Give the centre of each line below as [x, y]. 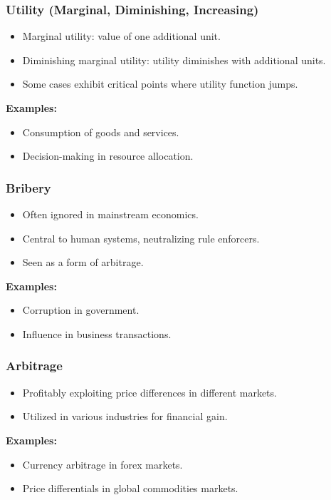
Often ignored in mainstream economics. [110, 214]
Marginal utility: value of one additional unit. [121, 36]
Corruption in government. [81, 310]
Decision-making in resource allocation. [108, 156]
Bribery [28, 187]
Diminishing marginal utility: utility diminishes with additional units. [174, 60]
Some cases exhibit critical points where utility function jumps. [160, 84]
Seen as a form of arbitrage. [83, 262]
